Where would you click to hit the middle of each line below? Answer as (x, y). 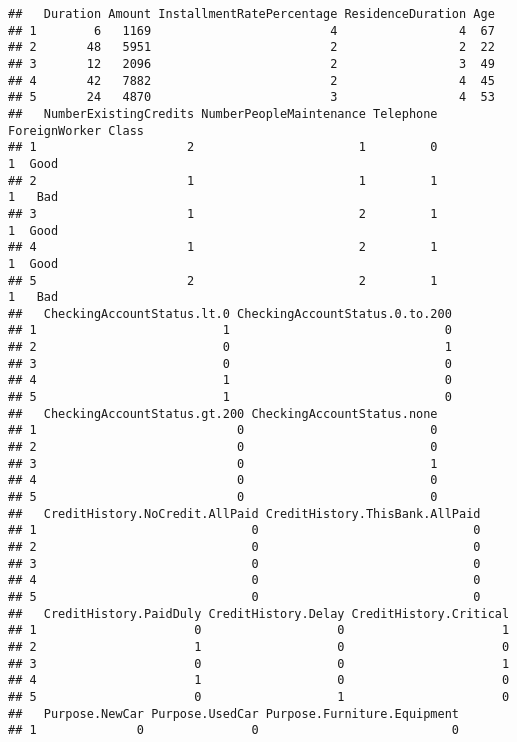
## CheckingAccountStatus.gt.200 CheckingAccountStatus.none (223, 413)
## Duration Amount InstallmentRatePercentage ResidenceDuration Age (251, 14)
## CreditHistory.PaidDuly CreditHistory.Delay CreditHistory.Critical (259, 613)
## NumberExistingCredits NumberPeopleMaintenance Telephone (223, 113)
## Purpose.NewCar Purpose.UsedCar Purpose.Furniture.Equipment (234, 713)
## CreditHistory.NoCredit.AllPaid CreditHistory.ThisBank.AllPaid (244, 513)
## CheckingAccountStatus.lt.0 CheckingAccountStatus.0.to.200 (230, 313)
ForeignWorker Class (76, 130)
